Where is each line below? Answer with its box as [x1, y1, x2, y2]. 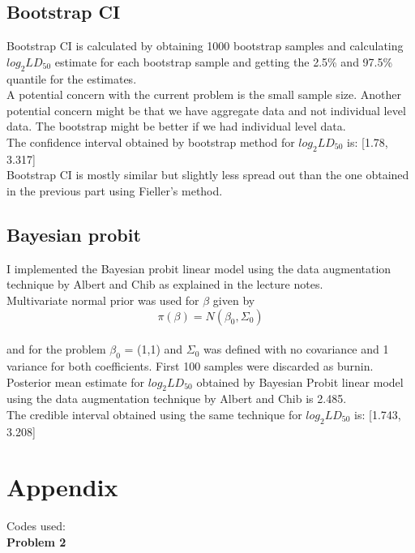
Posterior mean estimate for [6, 373, 145, 390]
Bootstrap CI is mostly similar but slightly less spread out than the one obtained [6, 166, 409, 183]
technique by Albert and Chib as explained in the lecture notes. [6, 276, 323, 293]
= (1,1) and [124, 341, 183, 358]
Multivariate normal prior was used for [6, 291, 199, 308]
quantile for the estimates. [6, 70, 137, 87]
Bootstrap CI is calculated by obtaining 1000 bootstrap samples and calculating [6, 37, 404, 54]
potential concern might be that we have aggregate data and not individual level [6, 101, 406, 118]
